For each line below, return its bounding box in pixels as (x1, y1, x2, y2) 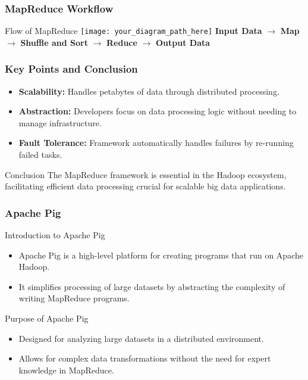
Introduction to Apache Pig (5, 229, 105, 241)
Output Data (155, 36, 210, 48)
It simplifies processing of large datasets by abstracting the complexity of (18, 280, 285, 292)
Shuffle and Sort (20, 36, 88, 48)
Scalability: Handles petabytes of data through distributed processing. (18, 85, 279, 97)
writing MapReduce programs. (18, 292, 130, 304)
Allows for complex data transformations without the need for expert (18, 352, 271, 365)
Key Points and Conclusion (5, 61, 138, 76)
